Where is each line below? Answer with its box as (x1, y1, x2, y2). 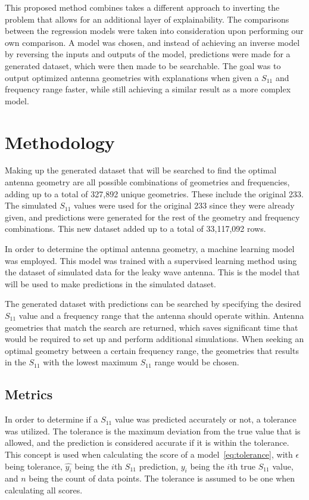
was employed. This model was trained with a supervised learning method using (5, 254, 297, 266)
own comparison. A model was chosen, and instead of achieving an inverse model (5, 36, 300, 48)
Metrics (5, 385, 53, 403)
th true (230, 459, 255, 472)
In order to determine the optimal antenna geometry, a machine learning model (5, 243, 295, 255)
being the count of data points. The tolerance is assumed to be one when (29, 472, 295, 485)
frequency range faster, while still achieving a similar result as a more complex (5, 83, 291, 95)
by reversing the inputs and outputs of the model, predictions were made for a (5, 48, 291, 60)
